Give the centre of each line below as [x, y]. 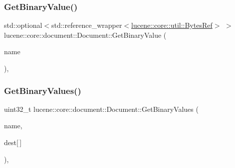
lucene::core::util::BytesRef [172, 25]
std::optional [23, 25]
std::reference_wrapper [87, 25]
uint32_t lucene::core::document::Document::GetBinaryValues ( [101, 109]
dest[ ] [13, 142]
